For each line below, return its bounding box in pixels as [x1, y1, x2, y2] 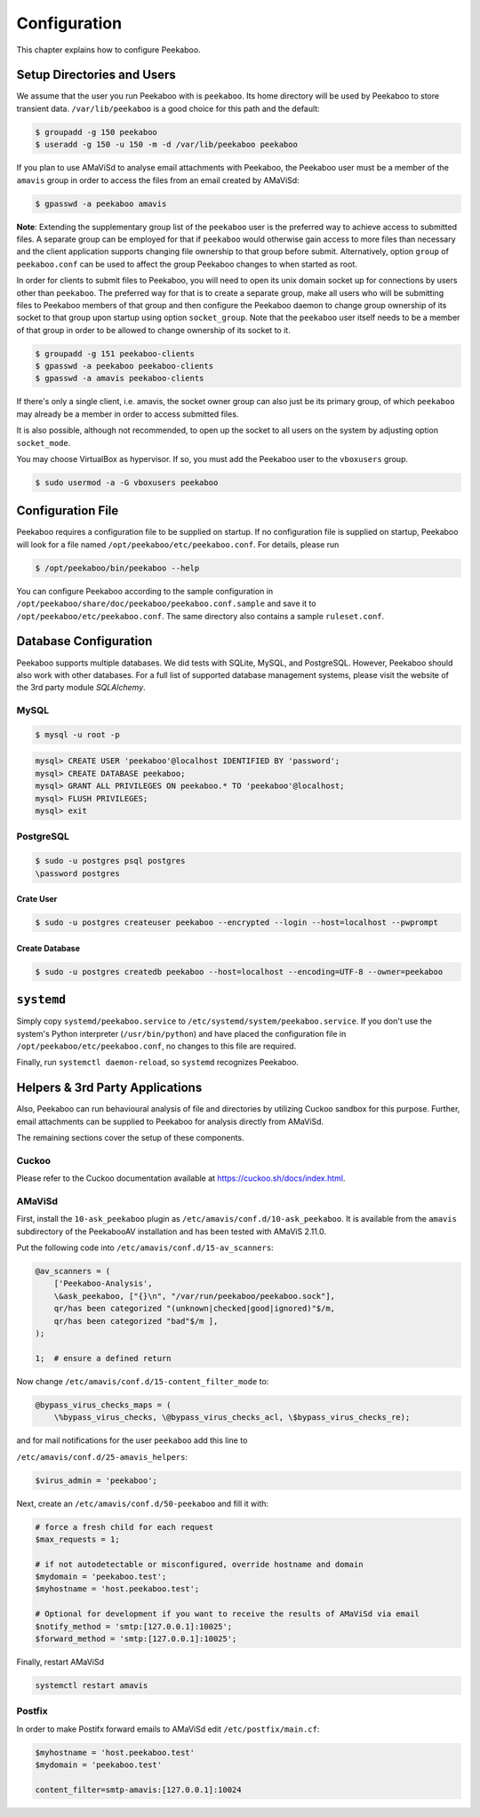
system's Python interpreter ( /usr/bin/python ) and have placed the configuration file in [16, 1028, 347, 1039]
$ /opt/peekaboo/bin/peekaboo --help [35, 562, 200, 573]
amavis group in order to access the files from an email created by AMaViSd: [16, 174, 300, 186]
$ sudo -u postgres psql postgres [35, 856, 186, 866]
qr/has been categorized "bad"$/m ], [53, 1316, 219, 1326]
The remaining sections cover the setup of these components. [16, 1133, 244, 1144]
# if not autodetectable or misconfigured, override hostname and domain [35, 1559, 364, 1569]
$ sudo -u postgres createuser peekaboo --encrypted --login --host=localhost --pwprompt [35, 918, 439, 928]
